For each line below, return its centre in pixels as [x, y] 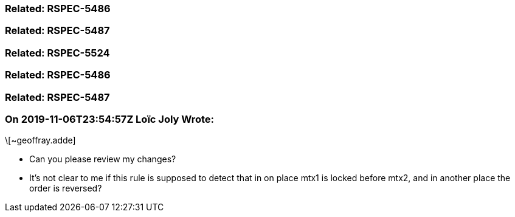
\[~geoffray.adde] [40, 140]
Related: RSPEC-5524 [57, 53]
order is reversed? [66, 188]
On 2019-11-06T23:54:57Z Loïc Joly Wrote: [110, 119]
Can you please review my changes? [103, 159]
